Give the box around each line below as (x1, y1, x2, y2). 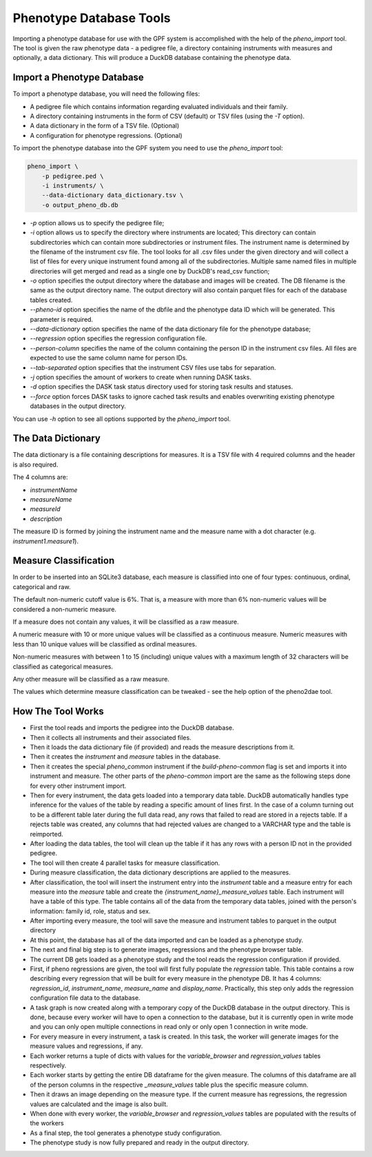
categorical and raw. (12, 582, 71, 591)
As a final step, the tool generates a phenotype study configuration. (30, 1129, 222, 1137)
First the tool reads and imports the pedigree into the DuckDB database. (30, 724, 234, 732)
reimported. (30, 830, 63, 838)
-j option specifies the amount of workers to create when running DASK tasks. (30, 373, 251, 381)
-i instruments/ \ (41, 181, 104, 190)
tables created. (30, 296, 73, 304)
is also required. (12, 460, 59, 469)
